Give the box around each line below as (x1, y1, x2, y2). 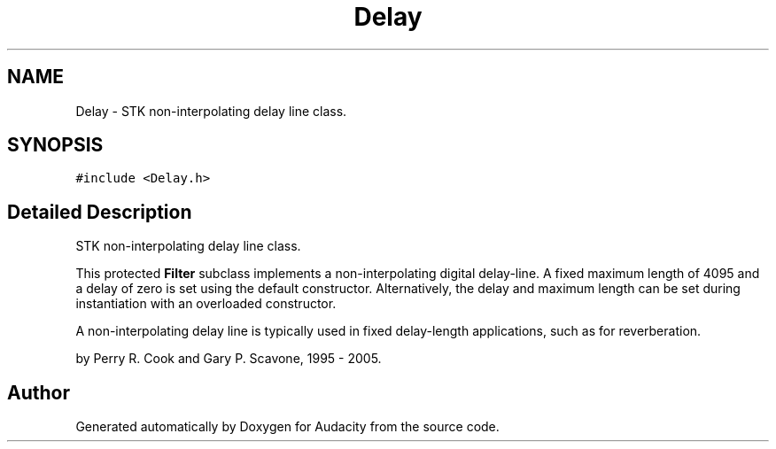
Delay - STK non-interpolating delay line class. (75, 103, 347, 119)
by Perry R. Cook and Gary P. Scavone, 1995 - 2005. (75, 351, 382, 367)
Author (7, 381, 70, 404)
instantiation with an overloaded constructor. (75, 296, 337, 312)
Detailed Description (7, 200, 192, 223)
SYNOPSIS (7, 134, 104, 157)
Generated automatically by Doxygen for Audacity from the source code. (75, 419, 500, 435)
